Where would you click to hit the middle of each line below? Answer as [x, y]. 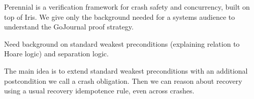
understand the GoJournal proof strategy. [69, 27]
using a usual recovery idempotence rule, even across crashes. [99, 91]
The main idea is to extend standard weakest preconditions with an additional [126, 70]
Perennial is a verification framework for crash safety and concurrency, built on [127, 7]
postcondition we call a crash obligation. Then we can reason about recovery [123, 80]
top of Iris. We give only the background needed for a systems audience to [120, 16]
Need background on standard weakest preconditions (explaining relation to [122, 43]
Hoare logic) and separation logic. [56, 54]
